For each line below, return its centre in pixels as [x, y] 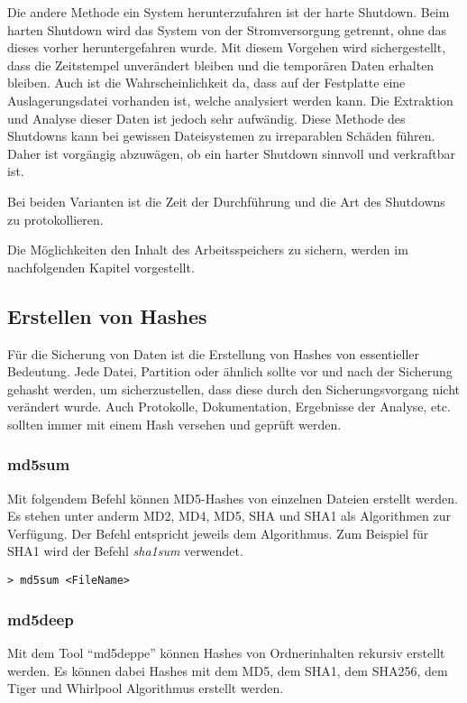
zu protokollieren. [55, 219]
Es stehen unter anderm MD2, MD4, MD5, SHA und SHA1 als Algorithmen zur [229, 516]
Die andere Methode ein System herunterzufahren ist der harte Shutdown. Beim [229, 12]
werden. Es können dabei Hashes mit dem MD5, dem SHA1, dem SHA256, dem [228, 670]
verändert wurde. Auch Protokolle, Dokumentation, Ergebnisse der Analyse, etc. [229, 407]
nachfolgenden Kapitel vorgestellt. [101, 267]
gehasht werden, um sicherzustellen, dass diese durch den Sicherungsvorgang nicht [233, 388]
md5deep [41, 619]
